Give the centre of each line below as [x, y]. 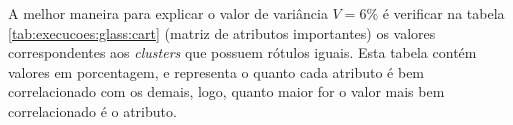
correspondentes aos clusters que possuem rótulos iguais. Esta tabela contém [242, 52]
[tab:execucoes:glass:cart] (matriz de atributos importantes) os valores [222, 32]
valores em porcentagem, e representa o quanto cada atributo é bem [216, 71]
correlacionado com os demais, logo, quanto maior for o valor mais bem [226, 91]
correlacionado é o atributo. [92, 110]
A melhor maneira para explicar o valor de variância [168, 13]
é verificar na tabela [443, 13]
